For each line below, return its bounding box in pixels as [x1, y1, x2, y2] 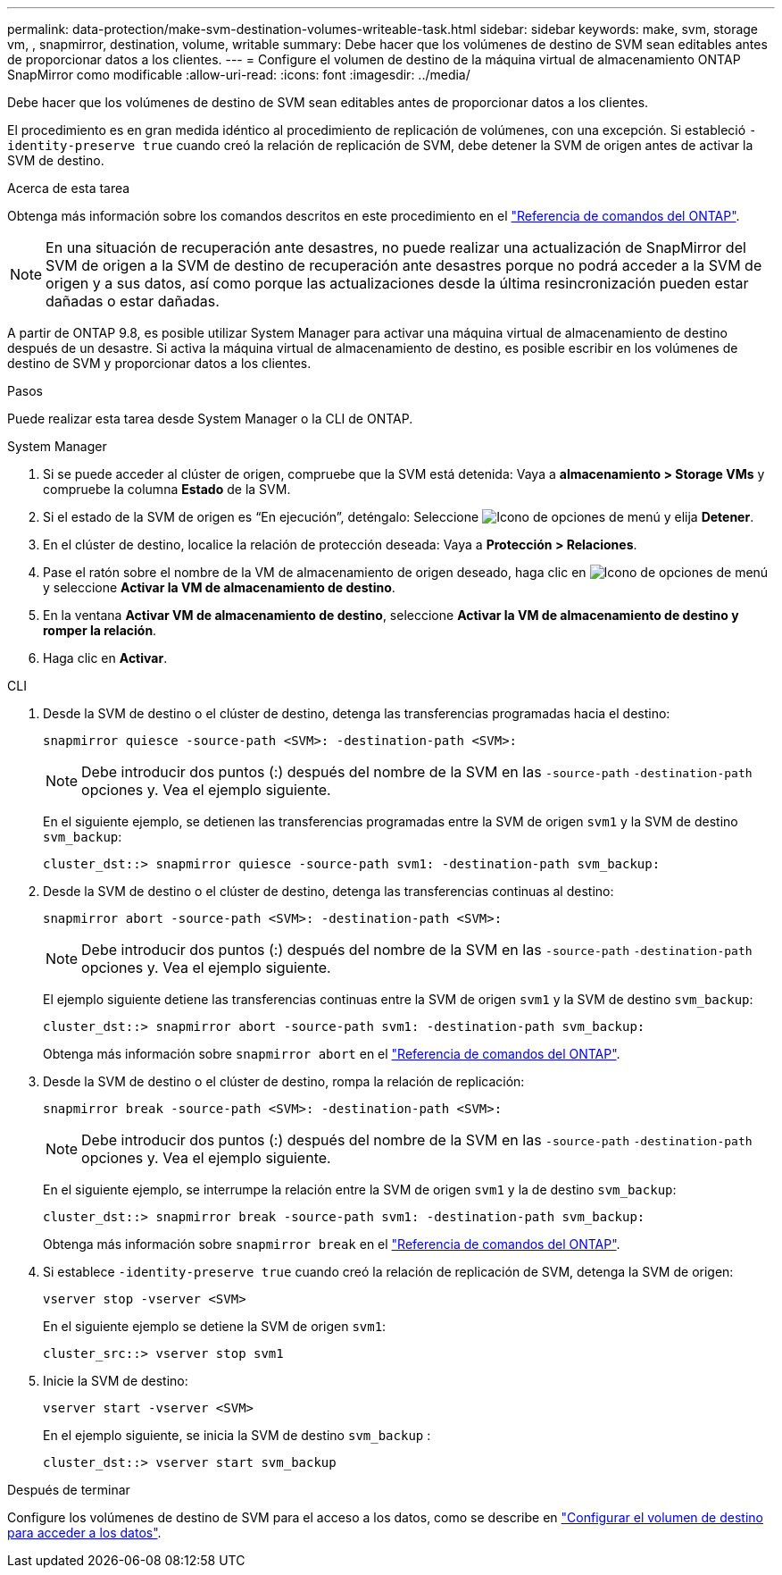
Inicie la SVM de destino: [43, 1373, 188, 1388]
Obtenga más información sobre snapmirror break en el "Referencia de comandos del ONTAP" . [43, 1236, 620, 1252]
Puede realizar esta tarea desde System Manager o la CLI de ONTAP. [7, 411, 413, 426]
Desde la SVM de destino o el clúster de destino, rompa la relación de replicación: [43, 1074, 525, 1089]
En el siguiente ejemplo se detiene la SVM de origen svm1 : [43, 1319, 387, 1334]
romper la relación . [43, 623, 157, 638]
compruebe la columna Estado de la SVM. [43, 482, 291, 497]
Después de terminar [7, 1482, 130, 1497]
